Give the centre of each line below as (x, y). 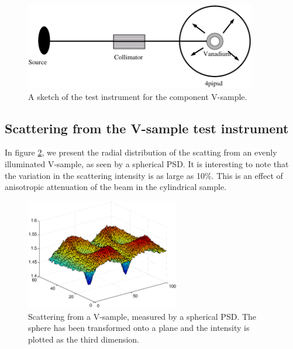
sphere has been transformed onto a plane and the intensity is (139, 328)
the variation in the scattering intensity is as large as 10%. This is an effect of (144, 175)
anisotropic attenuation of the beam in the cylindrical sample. (116, 187)
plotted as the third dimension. (84, 339)
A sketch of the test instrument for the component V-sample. (138, 96)
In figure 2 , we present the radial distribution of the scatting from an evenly (141, 152)
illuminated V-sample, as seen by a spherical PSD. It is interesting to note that (147, 164)
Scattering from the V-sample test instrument (147, 128)
